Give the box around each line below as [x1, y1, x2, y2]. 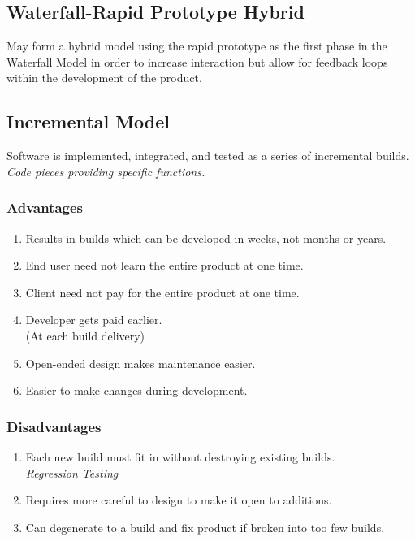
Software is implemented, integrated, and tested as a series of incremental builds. [6, 147, 409, 164]
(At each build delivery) [25, 327, 145, 344]
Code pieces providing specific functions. [6, 162, 205, 180]
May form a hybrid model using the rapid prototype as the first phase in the [6, 37, 387, 54]
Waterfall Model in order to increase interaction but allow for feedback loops [6, 53, 388, 70]
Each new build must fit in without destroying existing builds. [25, 448, 335, 465]
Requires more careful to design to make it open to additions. [25, 491, 332, 509]
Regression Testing [25, 464, 119, 481]
